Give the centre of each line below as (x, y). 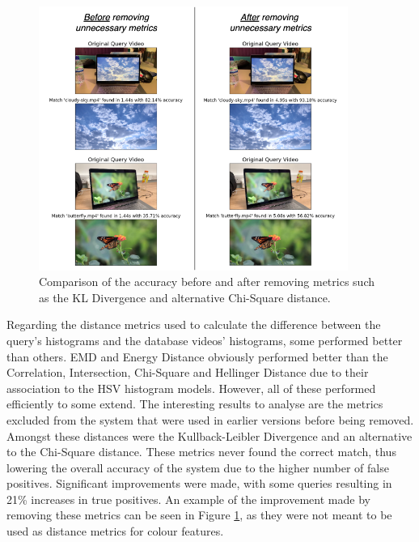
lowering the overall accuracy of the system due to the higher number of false (198, 467)
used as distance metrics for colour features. (115, 531)
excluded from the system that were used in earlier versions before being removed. (210, 419)
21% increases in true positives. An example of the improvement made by (188, 499)
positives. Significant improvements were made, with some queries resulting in (199, 483)
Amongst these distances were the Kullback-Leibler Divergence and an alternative (209, 435)
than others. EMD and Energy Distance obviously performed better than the (197, 356)
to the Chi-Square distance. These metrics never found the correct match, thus (201, 452)
